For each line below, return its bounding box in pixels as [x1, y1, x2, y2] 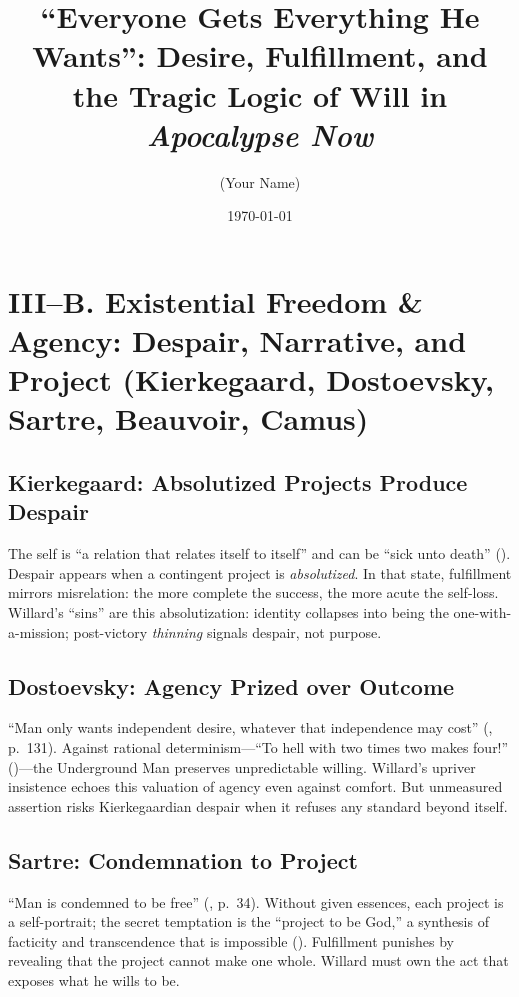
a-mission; [8, 621, 69, 642]
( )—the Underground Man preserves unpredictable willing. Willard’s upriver [8, 756, 476, 777]
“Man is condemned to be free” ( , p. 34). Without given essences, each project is [8, 891, 504, 912]
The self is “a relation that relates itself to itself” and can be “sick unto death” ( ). [8, 543, 511, 564]
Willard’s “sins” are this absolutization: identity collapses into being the [8, 602, 449, 622]
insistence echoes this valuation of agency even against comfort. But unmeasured [8, 776, 503, 797]
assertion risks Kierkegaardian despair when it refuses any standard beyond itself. [8, 795, 508, 816]
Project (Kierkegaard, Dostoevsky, [8, 359, 494, 400]
